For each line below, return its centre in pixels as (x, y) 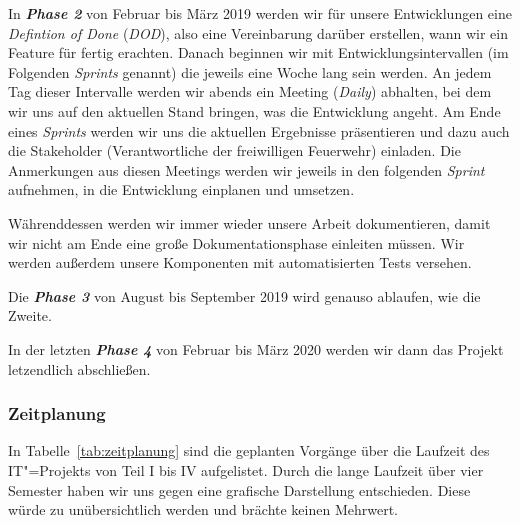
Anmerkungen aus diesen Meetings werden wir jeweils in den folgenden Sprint (246, 169)
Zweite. (30, 315)
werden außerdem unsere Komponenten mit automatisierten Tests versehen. (240, 262)
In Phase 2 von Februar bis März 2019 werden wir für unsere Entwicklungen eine (260, 13)
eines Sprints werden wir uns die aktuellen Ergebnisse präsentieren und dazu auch (259, 130)
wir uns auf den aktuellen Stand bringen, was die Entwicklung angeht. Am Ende (254, 110)
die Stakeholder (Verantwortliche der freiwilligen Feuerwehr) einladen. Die (234, 150)
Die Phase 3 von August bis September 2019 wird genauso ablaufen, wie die (244, 295)
